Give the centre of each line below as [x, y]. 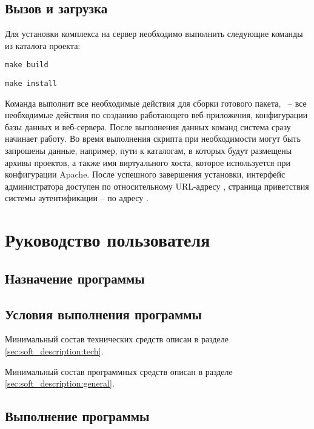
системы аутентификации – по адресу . [77, 198]
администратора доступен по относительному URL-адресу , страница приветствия [157, 186]
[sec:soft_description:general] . [60, 383]
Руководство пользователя [108, 240]
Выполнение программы [77, 416]
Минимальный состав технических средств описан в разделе [117, 339]
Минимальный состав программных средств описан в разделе [119, 371]
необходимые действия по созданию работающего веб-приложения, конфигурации [156, 115]
